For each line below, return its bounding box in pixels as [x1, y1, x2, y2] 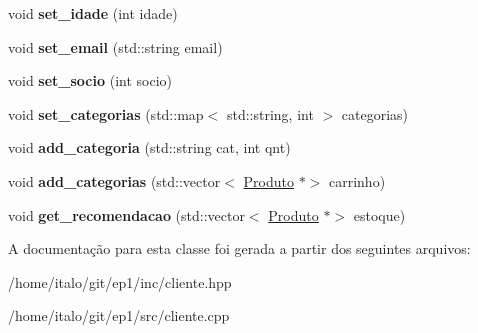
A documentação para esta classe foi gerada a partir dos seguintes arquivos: [8, 238, 471, 259]
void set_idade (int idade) [8, 3, 178, 23]
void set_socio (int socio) [8, 70, 172, 91]
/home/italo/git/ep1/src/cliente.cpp [8, 305, 230, 326]
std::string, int [226, 103, 314, 124]
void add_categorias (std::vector [8, 170, 221, 191]
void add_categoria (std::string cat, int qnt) [8, 137, 291, 158]
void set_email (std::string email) [8, 36, 223, 57]
